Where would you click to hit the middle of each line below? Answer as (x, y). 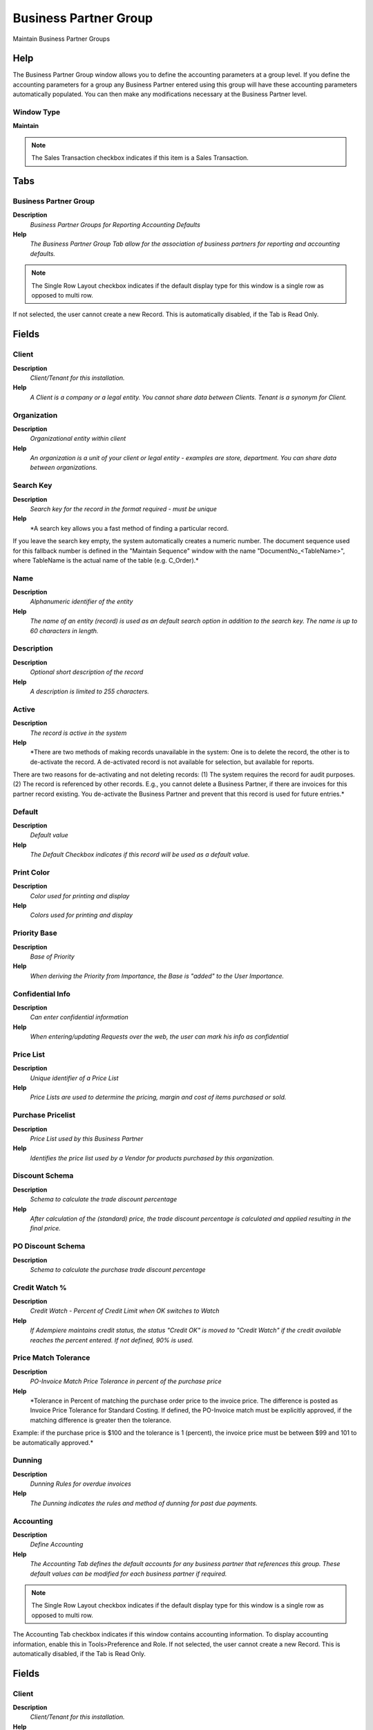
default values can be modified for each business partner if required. (128, 1574)
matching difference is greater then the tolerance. (101, 1420)
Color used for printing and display (80, 895)
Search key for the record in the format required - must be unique (124, 509)
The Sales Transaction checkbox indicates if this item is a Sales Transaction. (140, 158)
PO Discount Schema (49, 1246)
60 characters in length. (64, 630)
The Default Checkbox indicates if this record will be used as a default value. (140, 855)
